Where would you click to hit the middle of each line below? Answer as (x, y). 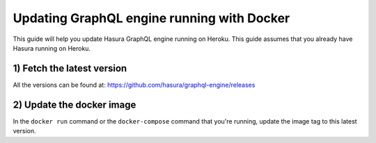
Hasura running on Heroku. (52, 48)
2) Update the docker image (75, 104)
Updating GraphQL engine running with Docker (151, 18)
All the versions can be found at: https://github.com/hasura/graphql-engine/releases (134, 85)
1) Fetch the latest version (70, 68)
